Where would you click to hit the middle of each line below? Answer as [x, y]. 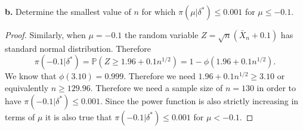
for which [159, 11]
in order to [276, 87]
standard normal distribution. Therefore [78, 48]
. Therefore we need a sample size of [157, 87]
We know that [31, 76]
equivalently [27, 87]
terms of [20, 116]
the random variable [161, 35]
